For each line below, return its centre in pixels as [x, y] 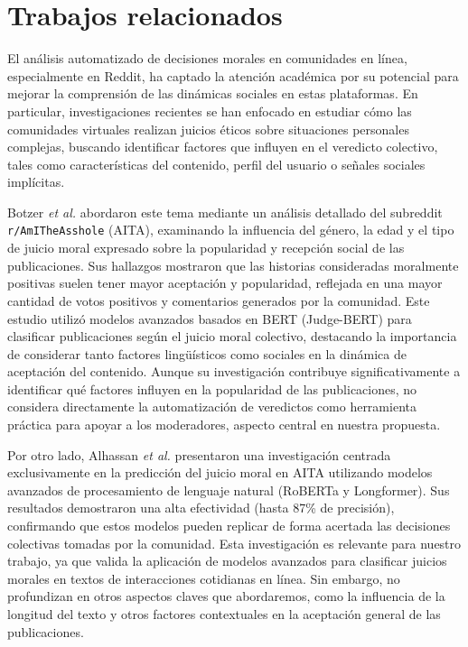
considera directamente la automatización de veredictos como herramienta [212, 407]
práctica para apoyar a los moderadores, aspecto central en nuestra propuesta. [224, 425]
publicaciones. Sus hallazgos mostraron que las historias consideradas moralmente [233, 265]
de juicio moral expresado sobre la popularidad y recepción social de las [206, 248]
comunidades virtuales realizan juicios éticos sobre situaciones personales [208, 129]
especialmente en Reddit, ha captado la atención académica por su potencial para [233, 75]
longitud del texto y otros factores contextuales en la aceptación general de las [224, 614]
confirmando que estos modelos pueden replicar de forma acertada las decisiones [229, 526]
